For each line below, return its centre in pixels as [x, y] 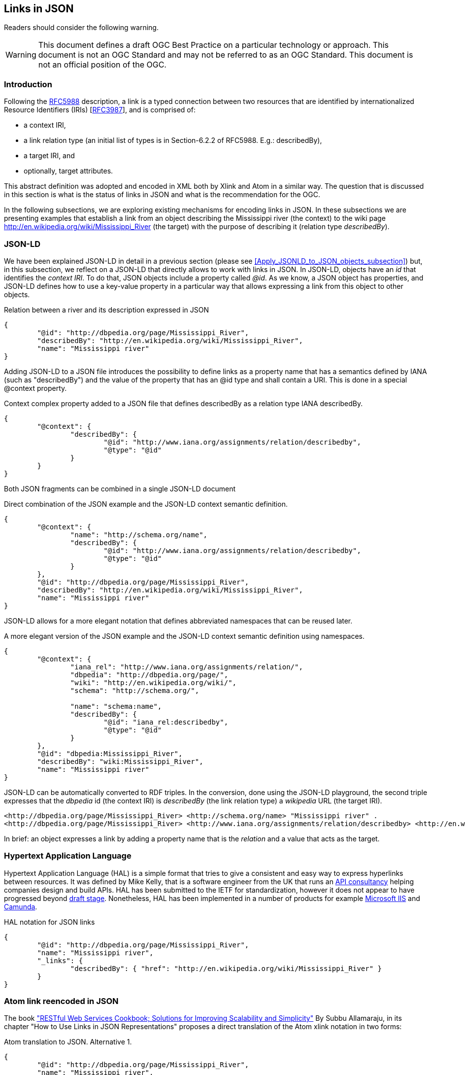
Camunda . [21, 906]
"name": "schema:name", [116, 706]
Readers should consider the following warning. [81, 28]
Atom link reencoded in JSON [61, 1001]
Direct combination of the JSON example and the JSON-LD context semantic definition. [146, 504]
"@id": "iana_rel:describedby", [166, 722]
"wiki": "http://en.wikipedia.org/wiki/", [153, 682]
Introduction [28, 84]
